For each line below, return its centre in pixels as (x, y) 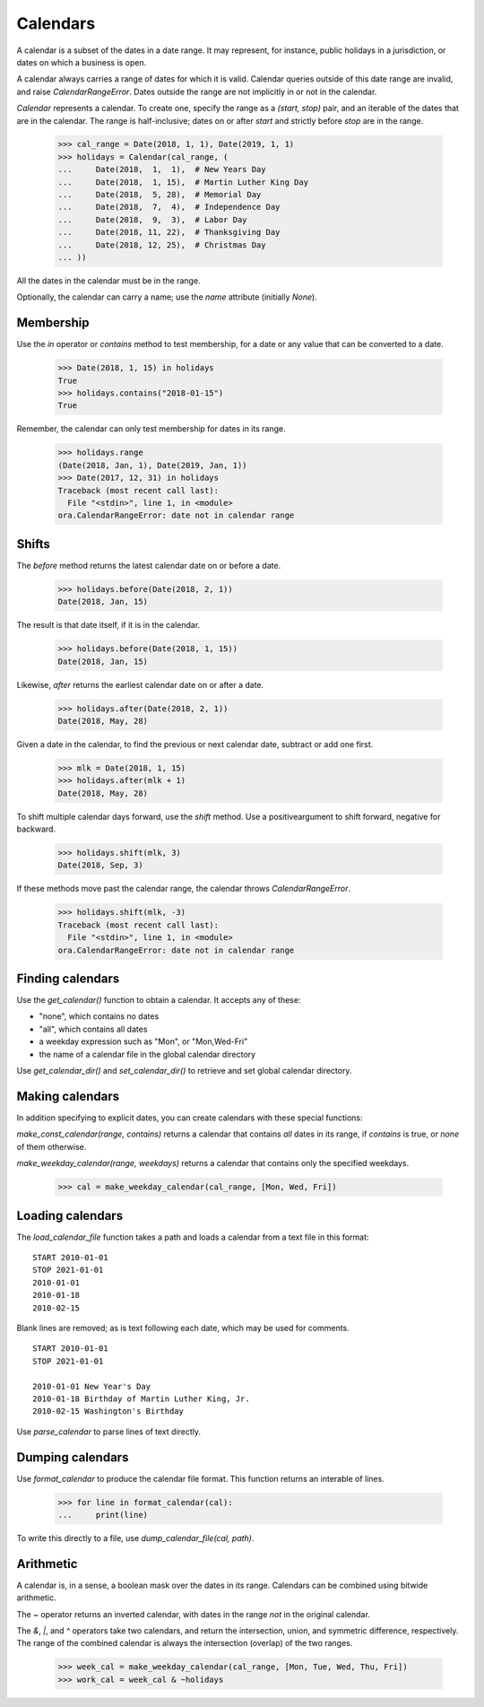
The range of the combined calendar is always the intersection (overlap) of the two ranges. (185, 1643)
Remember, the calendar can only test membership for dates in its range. (151, 429)
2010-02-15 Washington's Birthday (108, 1411)
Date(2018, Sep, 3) (100, 865)
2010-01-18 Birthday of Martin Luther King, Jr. (141, 1398)
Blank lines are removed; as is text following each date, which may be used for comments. (183, 1328)
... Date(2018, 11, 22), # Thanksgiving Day (169, 232)
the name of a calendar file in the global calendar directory (147, 1054)
